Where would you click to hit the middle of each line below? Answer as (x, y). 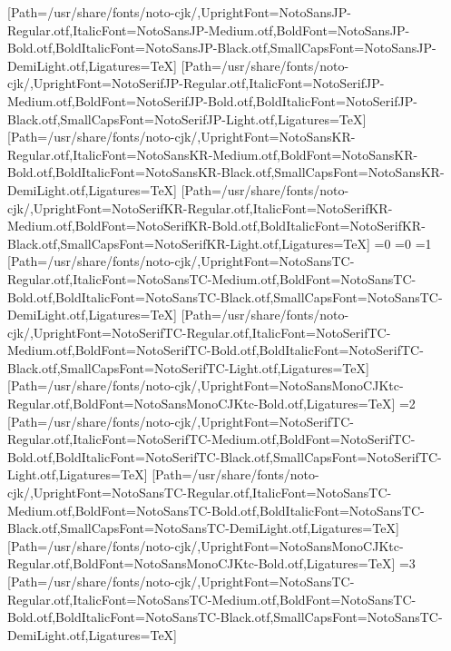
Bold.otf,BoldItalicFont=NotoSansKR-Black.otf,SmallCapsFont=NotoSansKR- (226, 172)
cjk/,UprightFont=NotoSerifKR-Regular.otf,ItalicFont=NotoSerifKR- (200, 207)
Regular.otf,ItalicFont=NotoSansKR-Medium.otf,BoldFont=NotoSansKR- (213, 154)
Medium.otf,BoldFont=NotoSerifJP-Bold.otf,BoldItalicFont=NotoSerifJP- (212, 100)
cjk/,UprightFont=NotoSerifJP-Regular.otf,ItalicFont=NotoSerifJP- (196, 83)
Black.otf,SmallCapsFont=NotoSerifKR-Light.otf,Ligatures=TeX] (189, 243)
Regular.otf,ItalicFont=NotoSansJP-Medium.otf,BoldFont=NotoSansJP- (209, 30)
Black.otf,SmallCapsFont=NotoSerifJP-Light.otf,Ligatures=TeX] (187, 118)
